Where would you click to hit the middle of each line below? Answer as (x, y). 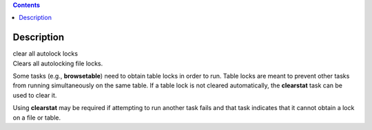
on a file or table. (37, 118)
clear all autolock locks (45, 54)
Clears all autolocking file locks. (58, 63)
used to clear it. (35, 95)
